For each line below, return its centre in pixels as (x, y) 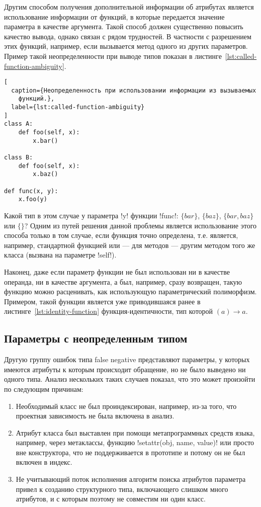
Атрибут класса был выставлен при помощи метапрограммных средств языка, (135, 432)
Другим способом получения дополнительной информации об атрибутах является (129, 7)
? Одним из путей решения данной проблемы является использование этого (141, 225)
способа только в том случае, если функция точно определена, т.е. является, (121, 235)
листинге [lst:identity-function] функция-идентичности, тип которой (109, 311)
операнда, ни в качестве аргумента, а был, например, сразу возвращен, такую (123, 281)
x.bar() (46, 141)
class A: (19, 124)
